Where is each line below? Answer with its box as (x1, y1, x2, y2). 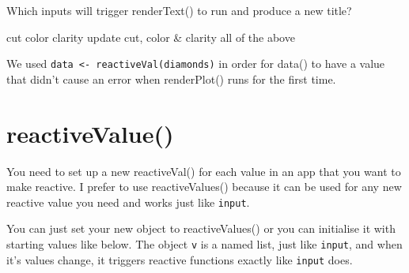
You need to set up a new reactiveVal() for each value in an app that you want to (6, 163, 401, 179)
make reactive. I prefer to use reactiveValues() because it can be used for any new (6, 178, 402, 195)
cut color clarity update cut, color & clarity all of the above (6, 28, 295, 45)
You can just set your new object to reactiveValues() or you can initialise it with (6, 220, 396, 237)
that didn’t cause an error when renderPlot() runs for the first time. (6, 70, 336, 87)
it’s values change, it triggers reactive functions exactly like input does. (6, 251, 353, 267)
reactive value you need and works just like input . (6, 193, 250, 210)
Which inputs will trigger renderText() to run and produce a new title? (6, 2, 352, 18)
